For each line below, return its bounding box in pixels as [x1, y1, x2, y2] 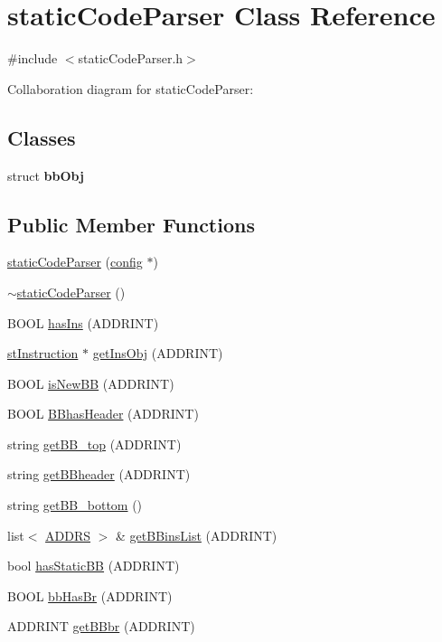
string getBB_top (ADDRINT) [7, 434, 182, 453]
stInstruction [7, 344, 79, 363]
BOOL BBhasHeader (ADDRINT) [7, 404, 199, 423]
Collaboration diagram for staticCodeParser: [7, 79, 254, 98]
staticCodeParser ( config [7, 252, 143, 271]
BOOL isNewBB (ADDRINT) [7, 373, 174, 392]
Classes [7, 123, 76, 151]
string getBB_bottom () [7, 496, 143, 515]
